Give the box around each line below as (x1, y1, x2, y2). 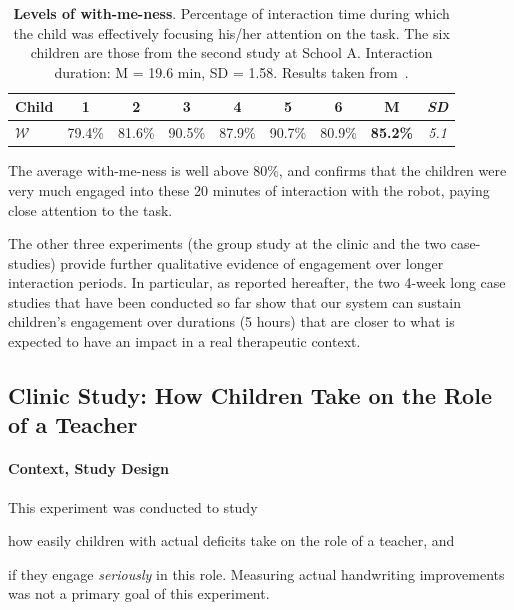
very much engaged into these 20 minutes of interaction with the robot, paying (8, 179, 490, 200)
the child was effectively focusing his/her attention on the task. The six (13, 22, 450, 43)
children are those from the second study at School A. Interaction (30, 42, 433, 63)
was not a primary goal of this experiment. (8, 583, 270, 604)
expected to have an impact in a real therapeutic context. (8, 331, 361, 352)
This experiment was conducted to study (8, 496, 258, 517)
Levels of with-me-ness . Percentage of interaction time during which (13, 3, 450, 23)
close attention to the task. (8, 199, 173, 220)
